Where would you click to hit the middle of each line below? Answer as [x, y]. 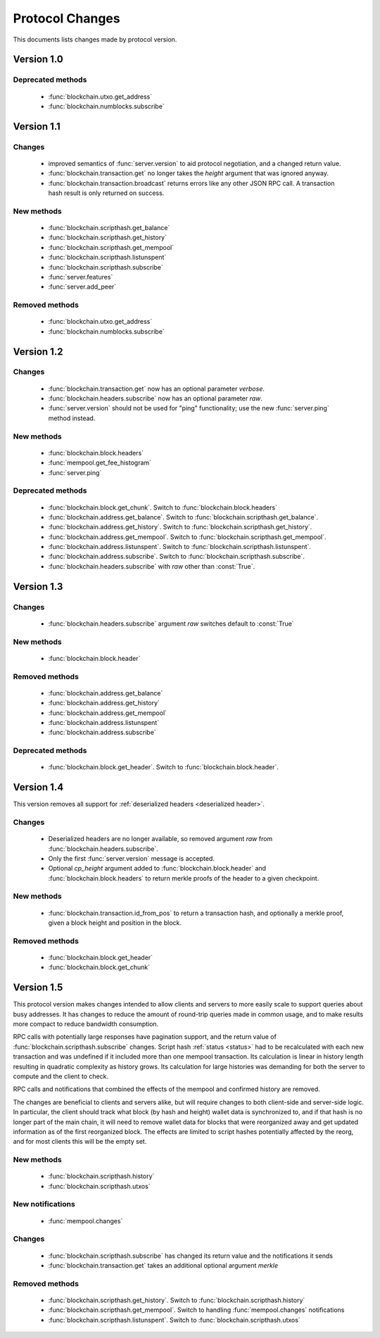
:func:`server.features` [81, 277]
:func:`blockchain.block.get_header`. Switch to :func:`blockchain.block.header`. [164, 767]
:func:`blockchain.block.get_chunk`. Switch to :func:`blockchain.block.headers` [163, 507]
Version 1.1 [37, 126]
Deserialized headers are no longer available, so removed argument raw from [160, 839]
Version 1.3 [38, 587]
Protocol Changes [66, 18]
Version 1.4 [38, 787]
